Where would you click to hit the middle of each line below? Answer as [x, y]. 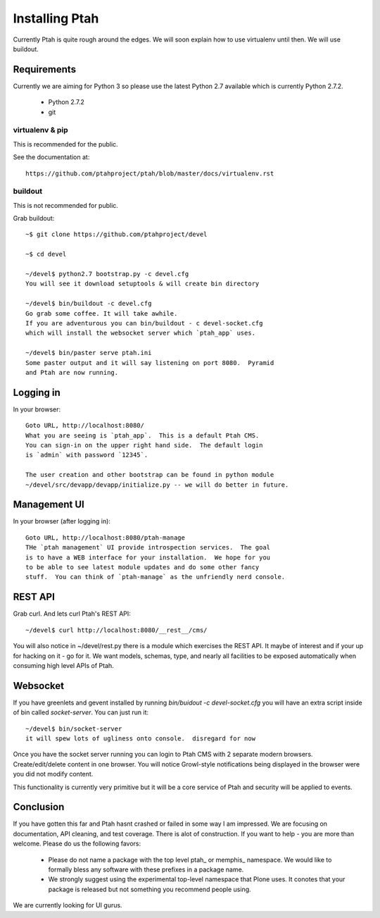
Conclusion [39, 807]
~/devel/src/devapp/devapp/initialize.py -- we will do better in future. [157, 485]
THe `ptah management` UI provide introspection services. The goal [148, 547]
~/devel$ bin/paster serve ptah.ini [89, 353]
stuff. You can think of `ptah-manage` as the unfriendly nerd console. [156, 577]
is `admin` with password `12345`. [87, 455]
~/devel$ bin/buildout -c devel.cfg [89, 304]
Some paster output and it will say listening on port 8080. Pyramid [150, 362]
